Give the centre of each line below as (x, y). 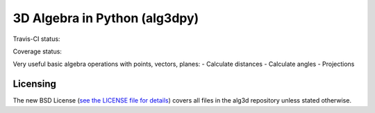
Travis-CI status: (36, 39)
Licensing (35, 84)
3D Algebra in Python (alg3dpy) (106, 18)
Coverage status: (37, 51)
